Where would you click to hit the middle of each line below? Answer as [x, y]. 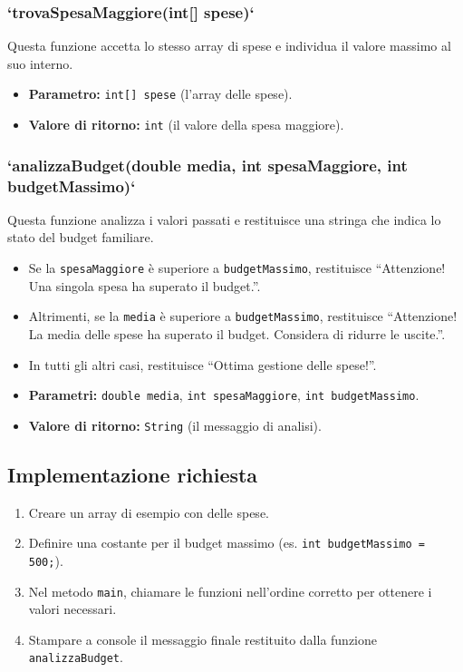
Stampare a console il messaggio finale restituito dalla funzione [203, 639]
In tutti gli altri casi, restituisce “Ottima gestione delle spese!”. [203, 364]
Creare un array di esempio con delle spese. [149, 512]
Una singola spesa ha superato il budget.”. [145, 285]
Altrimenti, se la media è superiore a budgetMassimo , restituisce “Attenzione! [243, 316]
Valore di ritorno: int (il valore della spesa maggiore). [186, 125]
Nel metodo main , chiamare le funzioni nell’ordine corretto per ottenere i [230, 591]
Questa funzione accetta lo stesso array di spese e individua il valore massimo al [229, 46]
